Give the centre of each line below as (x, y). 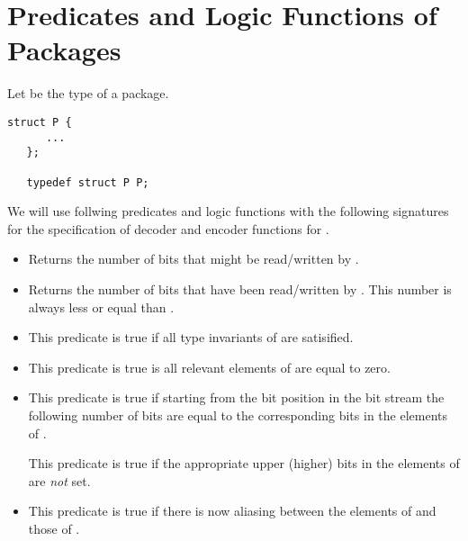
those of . (54, 528)
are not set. (59, 480)
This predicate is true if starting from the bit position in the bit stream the (236, 397)
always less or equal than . (101, 307)
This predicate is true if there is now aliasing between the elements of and (232, 511)
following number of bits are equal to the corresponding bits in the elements (238, 415)
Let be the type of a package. (88, 93)
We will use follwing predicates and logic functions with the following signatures (228, 211)
